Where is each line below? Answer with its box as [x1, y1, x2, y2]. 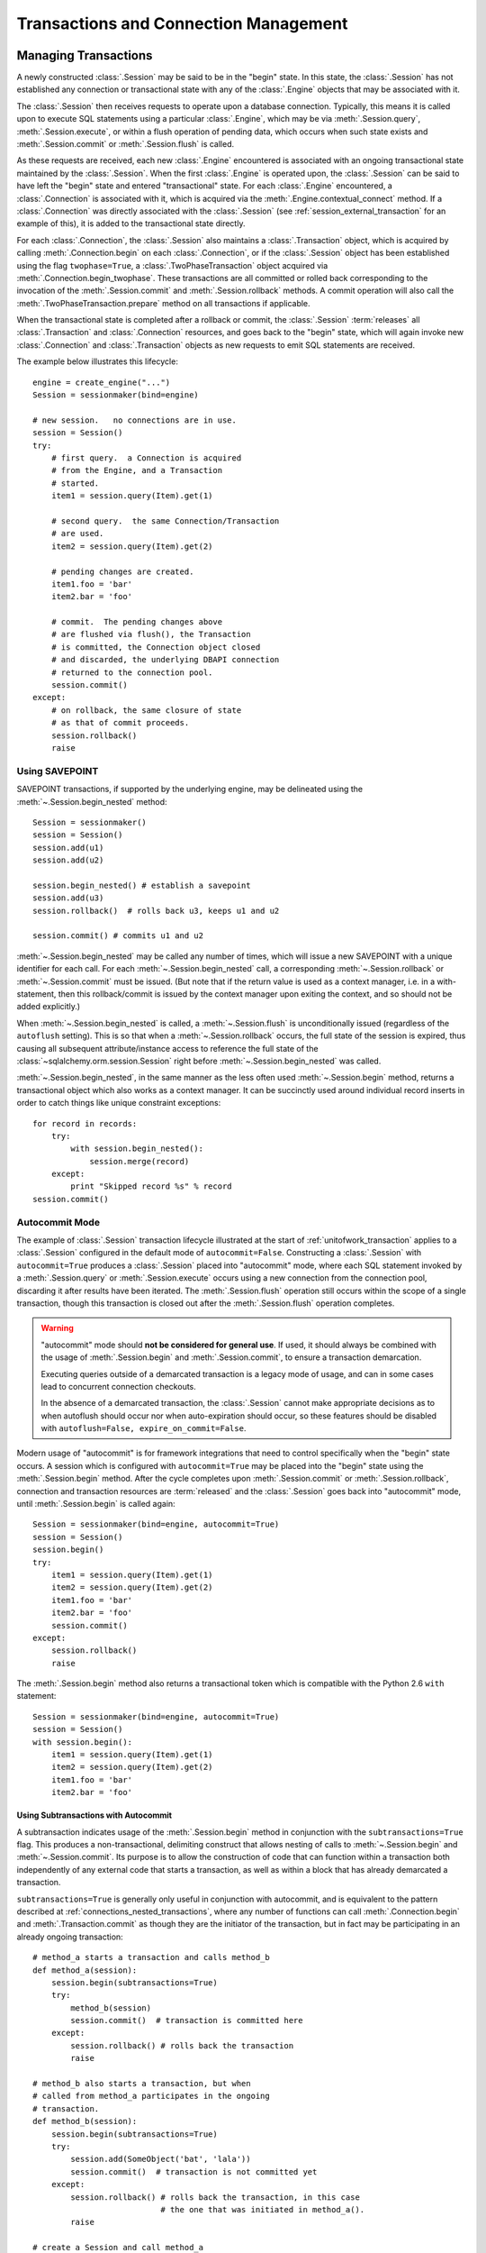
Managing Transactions [16, 48, 153, 63]
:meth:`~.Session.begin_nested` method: [16, 796, 167, 807]
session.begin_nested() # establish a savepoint [32, 880, 251, 890]
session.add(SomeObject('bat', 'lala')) [70, 2154, 251, 2165]
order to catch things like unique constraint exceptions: [16, 1098, 221, 1108]
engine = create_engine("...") [32, 377, 171, 388]
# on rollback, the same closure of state [50, 705, 242, 716]
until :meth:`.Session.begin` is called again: [16, 1499, 175, 1510]
